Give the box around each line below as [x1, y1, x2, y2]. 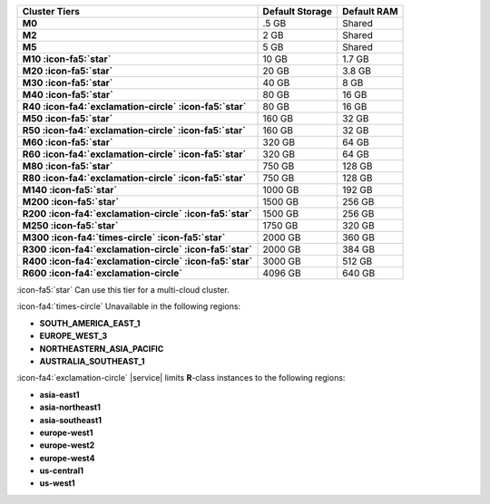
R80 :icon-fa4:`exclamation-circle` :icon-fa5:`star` [22, 172, 247, 184]
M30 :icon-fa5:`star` [22, 77, 113, 89]
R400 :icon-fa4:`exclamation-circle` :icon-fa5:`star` [22, 255, 253, 267]
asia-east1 [39, 389, 81, 400]
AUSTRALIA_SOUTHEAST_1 [39, 355, 145, 366]
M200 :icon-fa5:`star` [22, 196, 120, 208]
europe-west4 [39, 452, 95, 463]
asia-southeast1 [39, 414, 103, 425]
